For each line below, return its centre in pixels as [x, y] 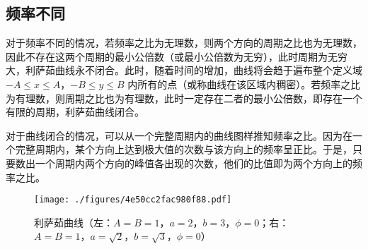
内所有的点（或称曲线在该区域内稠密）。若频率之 [239, 84]
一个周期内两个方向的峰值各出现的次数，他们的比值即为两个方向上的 [194, 163]
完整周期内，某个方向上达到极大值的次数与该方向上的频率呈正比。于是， [184, 149]
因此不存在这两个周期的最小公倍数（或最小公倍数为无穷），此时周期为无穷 [177, 56]
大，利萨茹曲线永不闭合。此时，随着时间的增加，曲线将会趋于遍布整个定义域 [184, 70]
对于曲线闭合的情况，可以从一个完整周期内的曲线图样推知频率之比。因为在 [179, 135]
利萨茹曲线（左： [74, 222]
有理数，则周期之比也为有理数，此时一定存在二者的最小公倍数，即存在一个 [189, 98]
